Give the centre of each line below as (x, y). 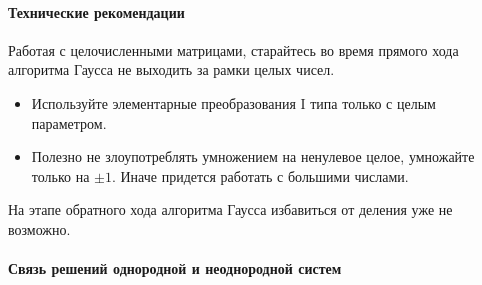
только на (60, 175)
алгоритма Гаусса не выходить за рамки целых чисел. (171, 69)
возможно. (39, 228)
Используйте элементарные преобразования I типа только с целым (233, 102)
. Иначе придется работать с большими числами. (260, 175)
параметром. (69, 122)
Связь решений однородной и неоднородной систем (175, 268)
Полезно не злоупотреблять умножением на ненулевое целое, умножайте (253, 156)
